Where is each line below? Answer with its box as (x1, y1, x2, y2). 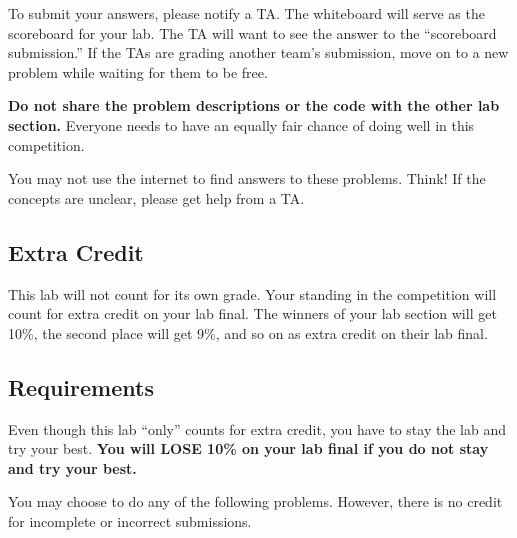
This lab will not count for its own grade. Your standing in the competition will (8, 283, 497, 304)
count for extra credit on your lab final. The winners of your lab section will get (8, 303, 497, 324)
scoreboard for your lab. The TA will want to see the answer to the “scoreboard (8, 22, 497, 43)
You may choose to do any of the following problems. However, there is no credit (8, 491, 503, 512)
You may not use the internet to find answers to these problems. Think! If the (8, 168, 486, 189)
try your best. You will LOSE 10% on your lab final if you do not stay (8, 438, 489, 459)
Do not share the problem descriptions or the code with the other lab (8, 95, 500, 116)
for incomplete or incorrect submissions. (8, 510, 252, 531)
